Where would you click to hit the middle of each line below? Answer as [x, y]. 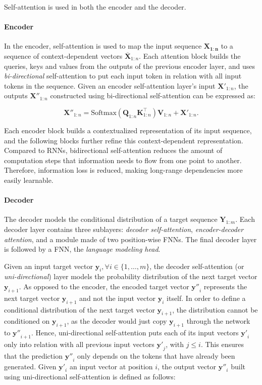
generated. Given [30, 366]
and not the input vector [118, 298]
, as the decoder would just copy [117, 321]
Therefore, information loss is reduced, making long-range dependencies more [123, 170]
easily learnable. [29, 180]
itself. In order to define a [206, 298]
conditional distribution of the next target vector [80, 309]
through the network [218, 321]
